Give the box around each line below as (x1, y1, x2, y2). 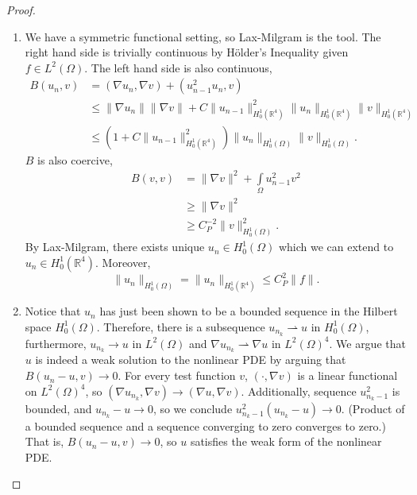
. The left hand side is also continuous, (84, 59, 272, 75)
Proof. (6, 2, 36, 17)
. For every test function (118, 367, 236, 384)
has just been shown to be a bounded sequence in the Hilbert (99, 303, 398, 319)
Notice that (25, 303, 81, 319)
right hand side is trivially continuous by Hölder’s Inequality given (25, 44, 349, 60)
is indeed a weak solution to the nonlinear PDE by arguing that (35, 351, 346, 368)
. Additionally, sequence (241, 382, 357, 399)
